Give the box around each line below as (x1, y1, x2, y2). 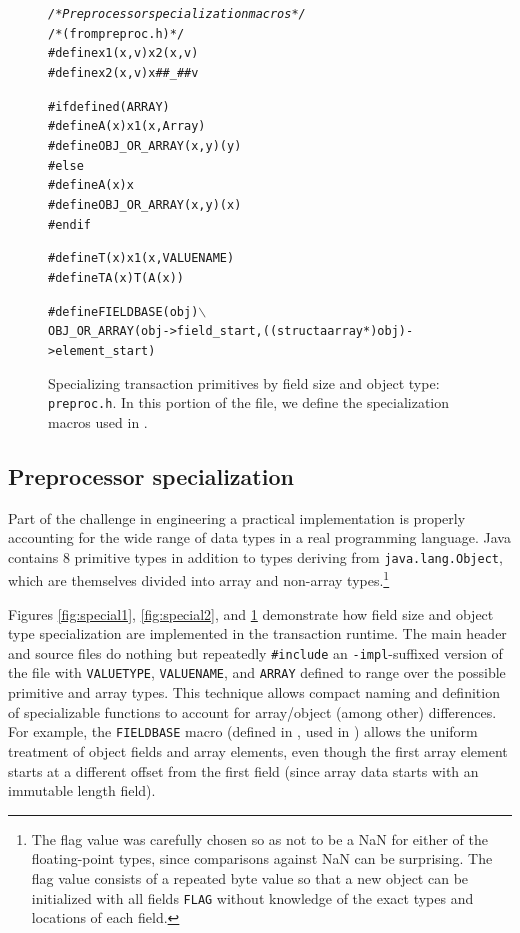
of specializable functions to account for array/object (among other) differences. (8, 701, 497, 722)
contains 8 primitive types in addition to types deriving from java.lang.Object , (8, 546, 503, 567)
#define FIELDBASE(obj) (48, 304, 199, 319)
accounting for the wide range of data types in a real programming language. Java (8, 527, 511, 548)
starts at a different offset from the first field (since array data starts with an (8, 760, 479, 781)
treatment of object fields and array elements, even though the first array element (8, 740, 508, 761)
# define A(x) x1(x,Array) (48, 119, 206, 134)
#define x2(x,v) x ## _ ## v (48, 65, 199, 80)
